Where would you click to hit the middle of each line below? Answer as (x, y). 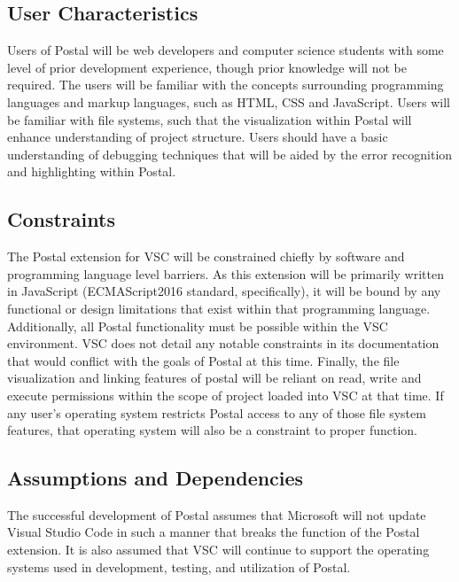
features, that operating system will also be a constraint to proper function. (212, 430)
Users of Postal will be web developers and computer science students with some (226, 50)
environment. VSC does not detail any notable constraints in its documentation (223, 343)
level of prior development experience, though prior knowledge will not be (207, 67)
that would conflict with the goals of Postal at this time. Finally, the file (203, 360)
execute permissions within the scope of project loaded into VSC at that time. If (226, 395)
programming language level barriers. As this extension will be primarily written (226, 273)
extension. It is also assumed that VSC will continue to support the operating (218, 550)
